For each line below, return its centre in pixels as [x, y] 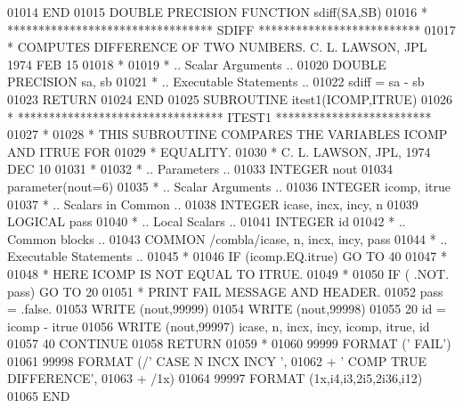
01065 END [39, 396]
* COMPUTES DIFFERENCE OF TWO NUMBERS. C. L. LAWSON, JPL [217, 47]
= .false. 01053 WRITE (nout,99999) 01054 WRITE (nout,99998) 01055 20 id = [227, 309]
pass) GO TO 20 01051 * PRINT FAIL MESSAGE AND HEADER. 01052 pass [225, 291]
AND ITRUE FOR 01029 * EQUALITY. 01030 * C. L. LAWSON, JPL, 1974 [219, 151]
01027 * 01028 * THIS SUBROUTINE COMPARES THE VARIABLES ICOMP [227, 134]
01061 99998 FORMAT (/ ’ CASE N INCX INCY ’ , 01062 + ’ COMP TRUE [217, 360]
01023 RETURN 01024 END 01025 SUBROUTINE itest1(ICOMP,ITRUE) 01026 [230, 98]
